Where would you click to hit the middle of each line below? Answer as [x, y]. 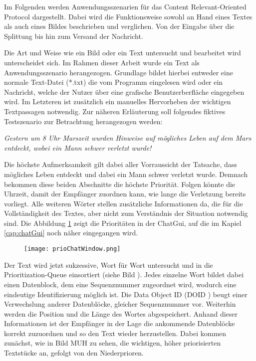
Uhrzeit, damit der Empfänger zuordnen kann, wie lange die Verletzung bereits [125, 194]
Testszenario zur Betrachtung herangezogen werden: [83, 121]
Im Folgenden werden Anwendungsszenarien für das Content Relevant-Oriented [125, 6]
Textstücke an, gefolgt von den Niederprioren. [74, 353]
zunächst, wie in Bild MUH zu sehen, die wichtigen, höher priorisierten [113, 343]
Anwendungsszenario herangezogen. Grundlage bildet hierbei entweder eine [119, 72]
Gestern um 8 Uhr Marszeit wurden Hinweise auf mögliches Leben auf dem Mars [128, 138]
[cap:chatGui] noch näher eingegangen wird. [71, 233]
